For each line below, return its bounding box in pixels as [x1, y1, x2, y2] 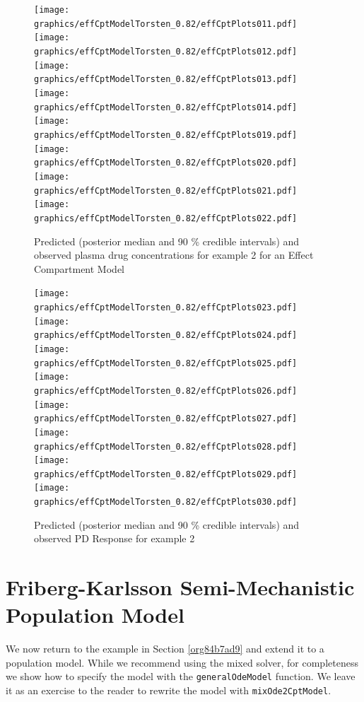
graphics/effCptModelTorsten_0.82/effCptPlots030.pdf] [34, 497, 298, 508]
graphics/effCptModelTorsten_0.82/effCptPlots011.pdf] [34, 18, 298, 29]
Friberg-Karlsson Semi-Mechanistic [6, 573, 355, 602]
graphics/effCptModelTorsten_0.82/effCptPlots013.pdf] [34, 74, 298, 85]
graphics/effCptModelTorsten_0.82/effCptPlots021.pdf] [34, 185, 298, 196]
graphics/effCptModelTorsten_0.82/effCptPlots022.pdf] [34, 213, 298, 223]
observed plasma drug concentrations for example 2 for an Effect [34, 247, 314, 262]
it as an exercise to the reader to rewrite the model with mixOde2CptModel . [6, 683, 331, 698]
